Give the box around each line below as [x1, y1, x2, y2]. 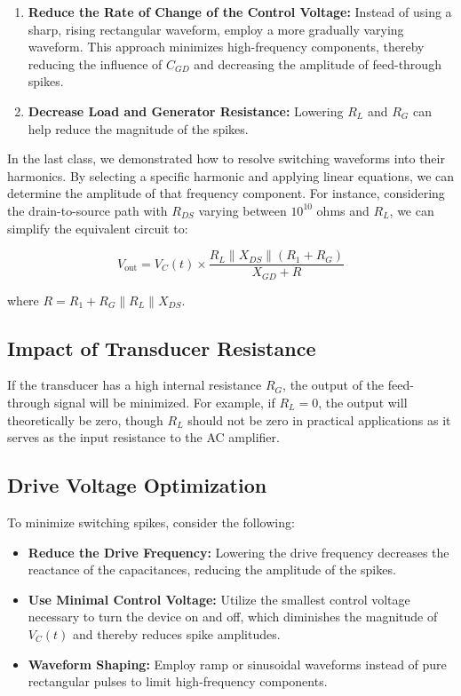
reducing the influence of [28, 54, 163, 73]
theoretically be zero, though [7, 410, 163, 429]
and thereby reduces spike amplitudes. [72, 624, 281, 643]
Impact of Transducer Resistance [7, 334, 316, 361]
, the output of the [282, 376, 385, 394]
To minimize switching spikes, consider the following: [7, 513, 295, 532]
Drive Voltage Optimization [7, 471, 267, 499]
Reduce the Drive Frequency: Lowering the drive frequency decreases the [28, 542, 449, 561]
